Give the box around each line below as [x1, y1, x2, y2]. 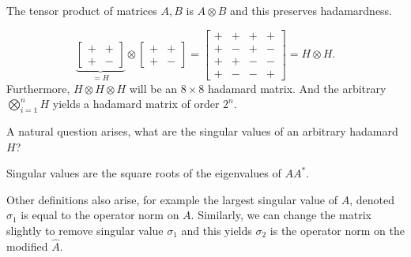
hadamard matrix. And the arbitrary [207, 80, 386, 96]
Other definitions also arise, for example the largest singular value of [6, 191, 338, 207]
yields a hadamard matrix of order [52, 95, 220, 112]
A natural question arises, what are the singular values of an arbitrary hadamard [6, 122, 398, 139]
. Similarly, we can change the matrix [190, 207, 371, 223]
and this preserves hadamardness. [229, 2, 393, 18]
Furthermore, [6, 80, 70, 96]
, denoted [349, 191, 394, 207]
